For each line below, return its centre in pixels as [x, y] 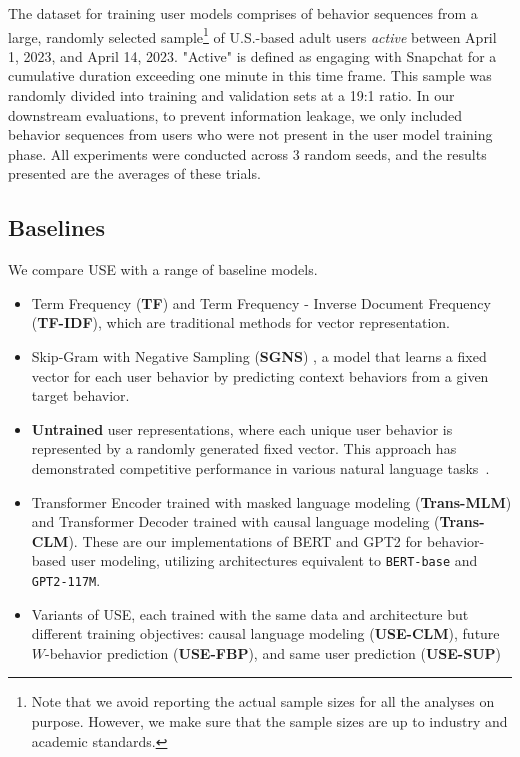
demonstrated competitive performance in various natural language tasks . [260, 467]
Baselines [56, 227]
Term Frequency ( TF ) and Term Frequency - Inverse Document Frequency [261, 302]
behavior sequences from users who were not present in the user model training [250, 134]
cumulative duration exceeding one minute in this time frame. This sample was [250, 75]
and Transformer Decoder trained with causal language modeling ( [235, 521]
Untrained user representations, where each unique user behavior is [242, 428]
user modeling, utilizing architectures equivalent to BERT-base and [274, 560]
